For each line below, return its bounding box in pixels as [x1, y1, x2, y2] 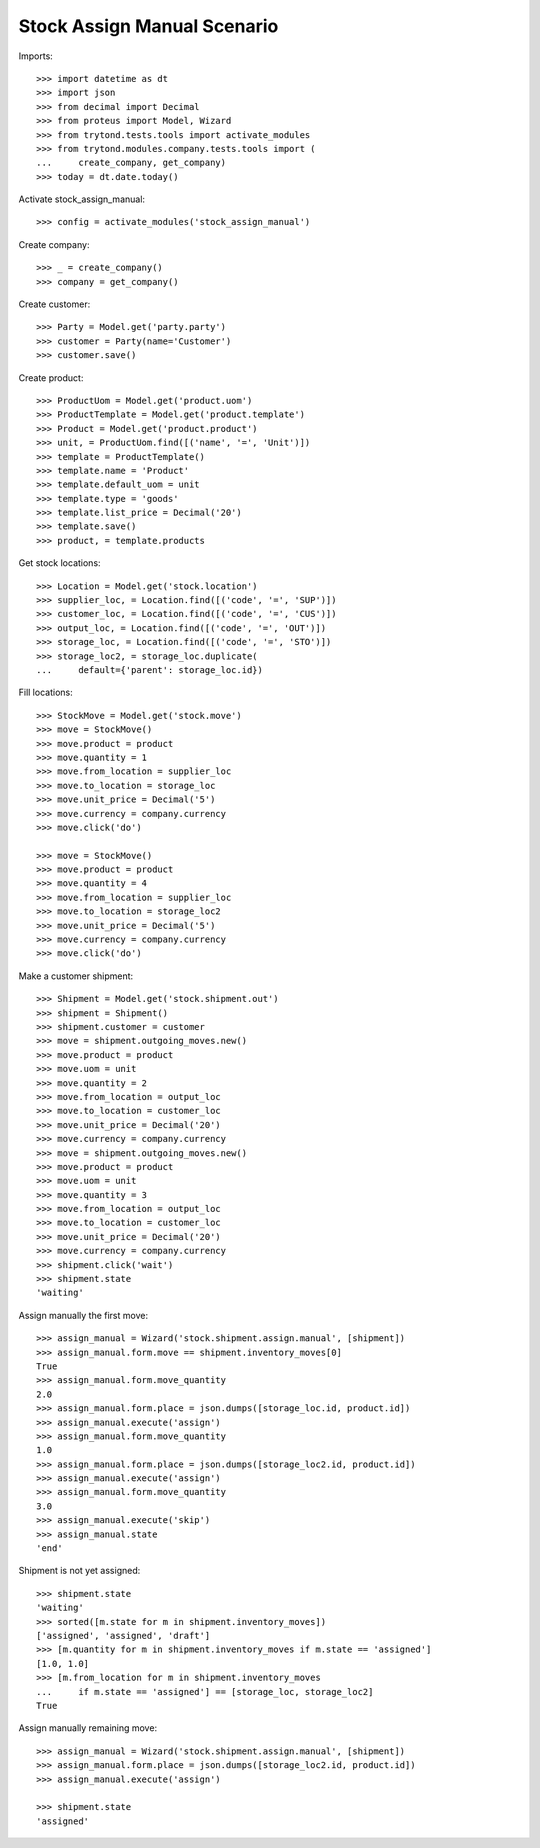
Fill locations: [18, 686, 74, 699]
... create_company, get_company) [36, 157, 227, 169]
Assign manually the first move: [18, 1309, 149, 1321]
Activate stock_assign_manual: [18, 193, 145, 205]
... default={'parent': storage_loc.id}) [36, 665, 264, 675]
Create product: [18, 371, 84, 384]
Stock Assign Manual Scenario [18, 15, 279, 37]
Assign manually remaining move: [18, 1722, 158, 1734]
